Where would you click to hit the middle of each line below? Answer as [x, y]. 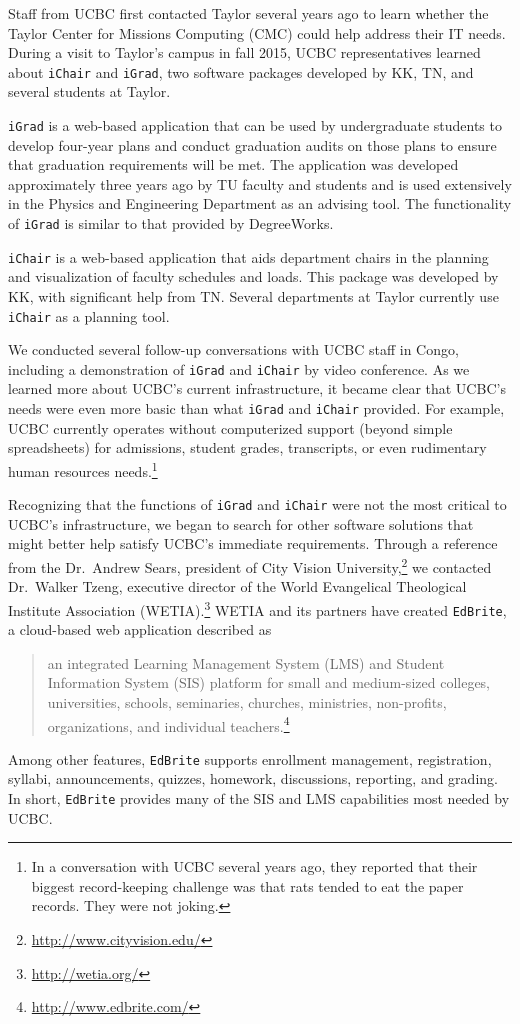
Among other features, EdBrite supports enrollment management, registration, [250, 758]
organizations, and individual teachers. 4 [168, 724]
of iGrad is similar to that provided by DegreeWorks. [171, 223]
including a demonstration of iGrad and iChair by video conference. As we [239, 368]
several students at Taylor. [89, 91]
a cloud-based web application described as [140, 629]
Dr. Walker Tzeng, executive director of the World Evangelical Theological [237, 586]
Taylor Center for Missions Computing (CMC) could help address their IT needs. [257, 32]
